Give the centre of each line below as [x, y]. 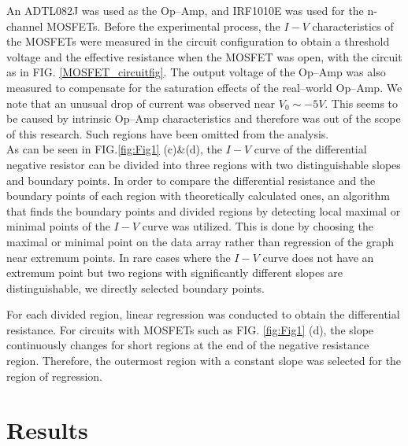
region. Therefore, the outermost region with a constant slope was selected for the [204, 361]
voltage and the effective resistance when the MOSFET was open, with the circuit [204, 56]
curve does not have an [318, 257]
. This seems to [362, 103]
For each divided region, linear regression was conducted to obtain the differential [203, 314]
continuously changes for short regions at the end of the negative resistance [188, 345]
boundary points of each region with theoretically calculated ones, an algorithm [198, 195]
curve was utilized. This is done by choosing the [258, 226]
